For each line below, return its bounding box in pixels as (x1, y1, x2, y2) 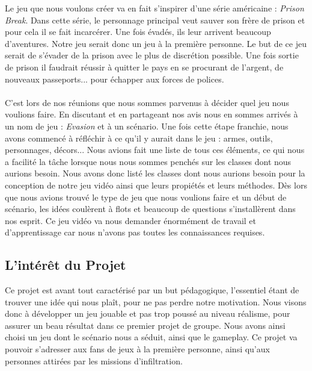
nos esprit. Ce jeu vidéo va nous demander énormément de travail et (5, 214, 257, 226)
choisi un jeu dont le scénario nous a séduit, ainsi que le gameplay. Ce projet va (5, 331, 298, 343)
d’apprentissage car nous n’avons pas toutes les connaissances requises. (5, 226, 265, 238)
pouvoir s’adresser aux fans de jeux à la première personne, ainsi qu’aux (5, 343, 270, 355)
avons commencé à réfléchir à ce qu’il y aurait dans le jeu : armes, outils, (5, 131, 273, 144)
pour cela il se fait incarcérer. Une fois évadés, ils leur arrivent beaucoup (5, 25, 271, 38)
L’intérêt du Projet (5, 255, 126, 274)
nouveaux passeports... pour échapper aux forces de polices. (5, 72, 224, 85)
